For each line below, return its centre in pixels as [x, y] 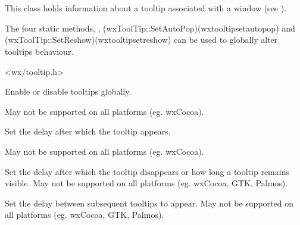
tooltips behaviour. [39, 51]
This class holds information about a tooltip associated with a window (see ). [146, 8]
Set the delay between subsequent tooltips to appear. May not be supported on [149, 203]
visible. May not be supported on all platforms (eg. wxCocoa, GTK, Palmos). [146, 183]
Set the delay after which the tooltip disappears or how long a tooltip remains [147, 171]
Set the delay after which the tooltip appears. [88, 131]
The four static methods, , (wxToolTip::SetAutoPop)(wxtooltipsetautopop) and [150, 28]
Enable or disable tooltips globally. [68, 91]
